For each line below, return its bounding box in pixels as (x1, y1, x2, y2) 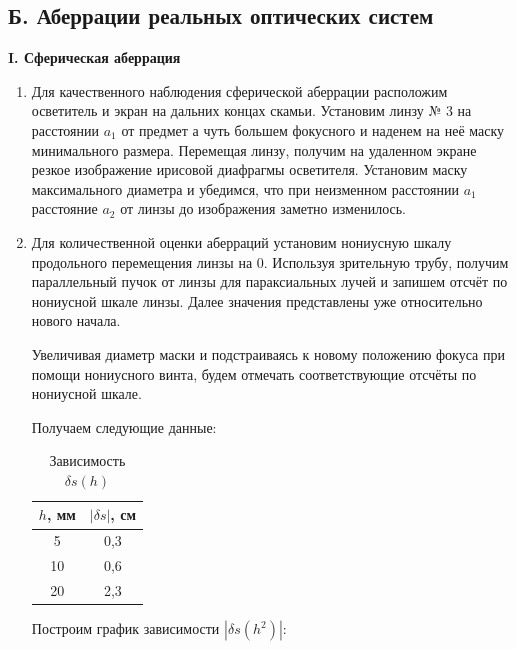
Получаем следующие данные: (31, 416, 217, 437)
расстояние (31, 198, 98, 219)
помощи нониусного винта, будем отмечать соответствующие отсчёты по (31, 363, 477, 384)
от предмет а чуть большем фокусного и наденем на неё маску (121, 119, 505, 140)
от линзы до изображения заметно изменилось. (120, 198, 406, 219)
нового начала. (31, 310, 121, 331)
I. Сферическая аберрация (8, 47, 181, 68)
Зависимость (49, 450, 126, 471)
